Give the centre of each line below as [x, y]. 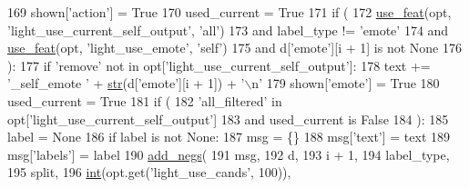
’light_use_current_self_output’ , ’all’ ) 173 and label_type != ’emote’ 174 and [228, 30]
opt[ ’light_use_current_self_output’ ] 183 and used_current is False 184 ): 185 [228, 119]
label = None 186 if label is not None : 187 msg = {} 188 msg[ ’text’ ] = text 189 [229, 137]
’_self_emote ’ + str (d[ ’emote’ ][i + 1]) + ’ [126, 83]
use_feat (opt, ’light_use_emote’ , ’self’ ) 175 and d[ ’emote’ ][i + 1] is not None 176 [234, 48]
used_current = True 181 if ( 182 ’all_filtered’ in [145, 100]
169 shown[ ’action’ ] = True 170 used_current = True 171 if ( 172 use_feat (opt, [229, 12]
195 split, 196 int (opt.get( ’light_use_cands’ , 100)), [149, 172]
